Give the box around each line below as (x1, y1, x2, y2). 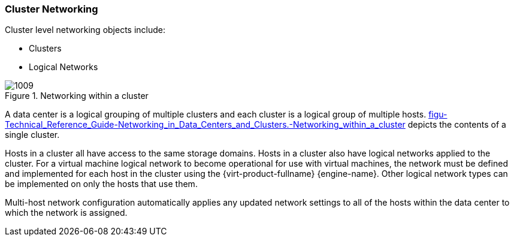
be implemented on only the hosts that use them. (5, 179, 198, 189)
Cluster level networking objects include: (5, 25, 166, 35)
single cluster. (5, 129, 60, 140)
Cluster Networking (5, 3, 98, 15)
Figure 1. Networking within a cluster (5, 91, 149, 101)
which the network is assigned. (5, 207, 128, 218)
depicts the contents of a (407, 119, 506, 130)
